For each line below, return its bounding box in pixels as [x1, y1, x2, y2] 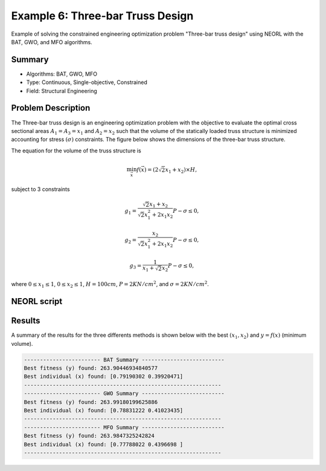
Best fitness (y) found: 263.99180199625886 [24, 398, 158, 405]
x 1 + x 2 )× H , [165, 166, 197, 175]
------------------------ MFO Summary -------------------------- [24, 424, 225, 430]
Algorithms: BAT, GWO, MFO [26, 70, 98, 77]
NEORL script [11, 296, 63, 307]
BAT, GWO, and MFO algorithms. [11, 38, 93, 45]
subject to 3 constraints [11, 185, 70, 193]
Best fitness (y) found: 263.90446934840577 [24, 365, 158, 371]
